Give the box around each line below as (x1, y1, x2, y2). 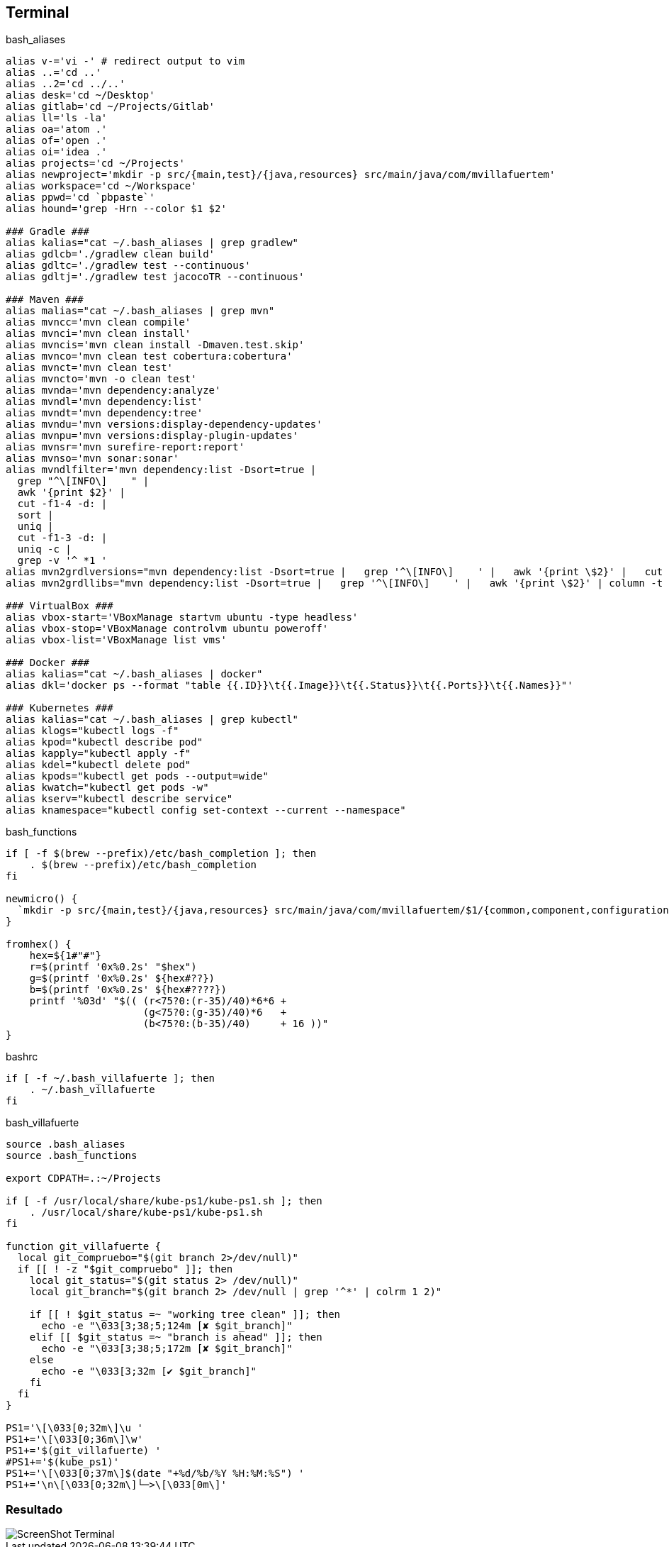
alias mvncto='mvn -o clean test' (6, 373, 197, 385)
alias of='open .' (6, 135, 108, 147)
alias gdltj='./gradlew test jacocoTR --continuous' (6, 271, 305, 283)
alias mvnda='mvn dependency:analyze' (6, 384, 221, 397)
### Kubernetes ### (6, 702, 113, 714)
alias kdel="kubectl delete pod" (6, 759, 191, 771)
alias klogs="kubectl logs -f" (6, 725, 179, 737)
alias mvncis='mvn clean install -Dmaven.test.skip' (6, 339, 305, 351)
